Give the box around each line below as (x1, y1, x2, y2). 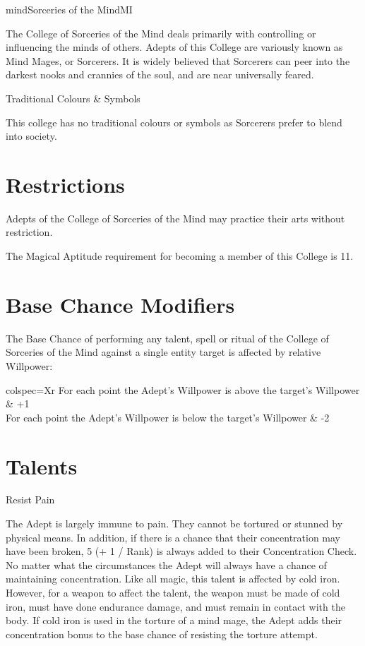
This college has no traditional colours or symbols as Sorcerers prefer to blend (6, 114, 342, 129)
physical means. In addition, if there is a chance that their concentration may (6, 530, 341, 544)
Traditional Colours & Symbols (6, 90, 140, 105)
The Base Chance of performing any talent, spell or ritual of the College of (6, 330, 329, 345)
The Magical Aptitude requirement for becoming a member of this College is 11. (6, 249, 354, 263)
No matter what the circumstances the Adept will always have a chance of (6, 557, 327, 572)
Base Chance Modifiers (6, 289, 235, 318)
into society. (6, 128, 57, 143)
